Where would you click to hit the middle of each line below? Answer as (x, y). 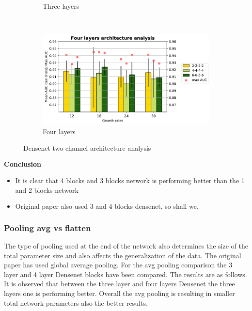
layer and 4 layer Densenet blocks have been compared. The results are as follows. (126, 274)
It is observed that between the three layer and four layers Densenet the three (119, 284)
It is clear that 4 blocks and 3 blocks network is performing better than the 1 (130, 180)
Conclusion (23, 164)
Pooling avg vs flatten (47, 227)
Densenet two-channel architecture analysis (87, 148)
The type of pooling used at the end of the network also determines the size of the (126, 246)
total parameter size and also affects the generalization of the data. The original (123, 255)
